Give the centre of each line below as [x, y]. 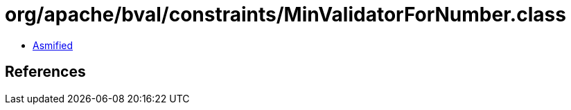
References [45, 72]
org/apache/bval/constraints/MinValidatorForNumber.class [285, 15]
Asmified [53, 45]
